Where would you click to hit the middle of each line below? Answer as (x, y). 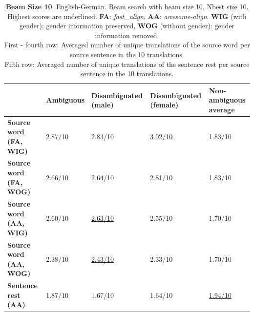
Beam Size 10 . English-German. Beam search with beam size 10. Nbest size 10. (127, 6)
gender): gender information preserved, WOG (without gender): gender (127, 26)
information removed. (127, 35)
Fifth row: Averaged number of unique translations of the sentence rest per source (127, 64)
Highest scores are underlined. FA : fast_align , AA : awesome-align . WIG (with (127, 16)
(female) (164, 105)
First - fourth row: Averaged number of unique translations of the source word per (127, 45)
